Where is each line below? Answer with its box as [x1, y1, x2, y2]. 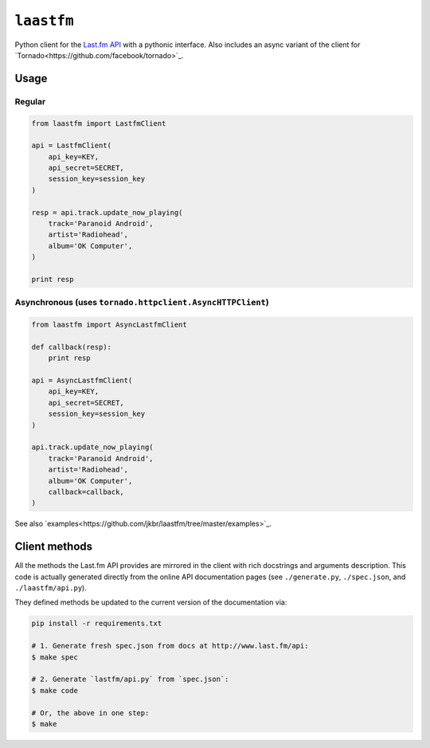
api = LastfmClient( [31, 141, 111, 151]
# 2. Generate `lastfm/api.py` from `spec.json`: [31, 675, 229, 684]
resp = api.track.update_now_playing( [31, 208, 183, 217]
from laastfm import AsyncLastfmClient [31, 320, 187, 330]
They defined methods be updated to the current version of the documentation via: [14, 597, 287, 607]
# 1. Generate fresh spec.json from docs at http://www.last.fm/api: [31, 641, 309, 651]
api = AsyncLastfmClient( [31, 376, 133, 386]
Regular [14, 96, 46, 107]
